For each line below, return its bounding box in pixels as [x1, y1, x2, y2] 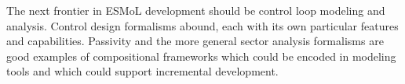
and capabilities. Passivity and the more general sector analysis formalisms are [6, 33, 384, 49]
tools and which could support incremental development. [6, 63, 279, 79]
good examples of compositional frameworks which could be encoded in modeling [6, 47, 396, 64]
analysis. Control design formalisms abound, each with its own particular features [6, 17, 399, 33]
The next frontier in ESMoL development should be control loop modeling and [6, 2, 385, 18]
